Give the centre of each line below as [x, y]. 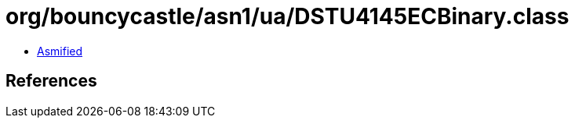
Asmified [60, 51]
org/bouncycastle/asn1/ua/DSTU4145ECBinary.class [287, 16]
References [51, 81]
